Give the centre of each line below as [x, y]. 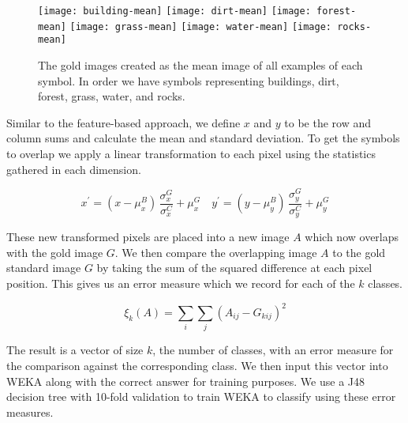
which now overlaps [352, 237]
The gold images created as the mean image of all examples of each [200, 64]
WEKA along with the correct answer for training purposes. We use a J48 [185, 381]
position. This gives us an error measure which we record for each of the [181, 283]
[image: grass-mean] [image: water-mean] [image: [200, 26]
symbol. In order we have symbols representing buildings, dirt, [189, 80]
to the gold [359, 252]
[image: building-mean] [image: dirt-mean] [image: [174, 11]
